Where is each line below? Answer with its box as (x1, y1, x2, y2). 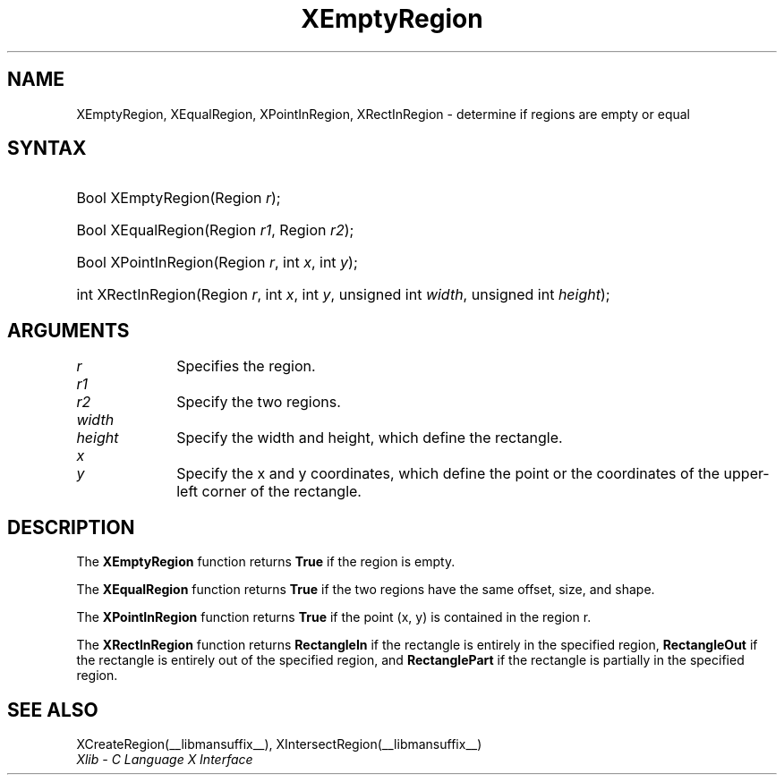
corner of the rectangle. (201, 482, 362, 501)
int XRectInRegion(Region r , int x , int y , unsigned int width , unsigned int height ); (76, 285, 610, 304)
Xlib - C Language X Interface (76, 751, 253, 767)
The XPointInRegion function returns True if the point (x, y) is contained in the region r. (76, 609, 592, 625)
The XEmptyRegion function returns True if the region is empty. (76, 554, 456, 570)
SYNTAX (7, 137, 87, 160)
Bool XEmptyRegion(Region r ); (76, 189, 281, 208)
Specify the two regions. (176, 393, 341, 412)
